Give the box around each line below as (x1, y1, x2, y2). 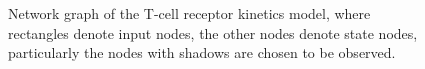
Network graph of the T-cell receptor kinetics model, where (8, 3, 371, 23)
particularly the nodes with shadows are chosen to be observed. (8, 42, 396, 63)
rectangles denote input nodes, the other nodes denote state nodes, (8, 22, 418, 43)
